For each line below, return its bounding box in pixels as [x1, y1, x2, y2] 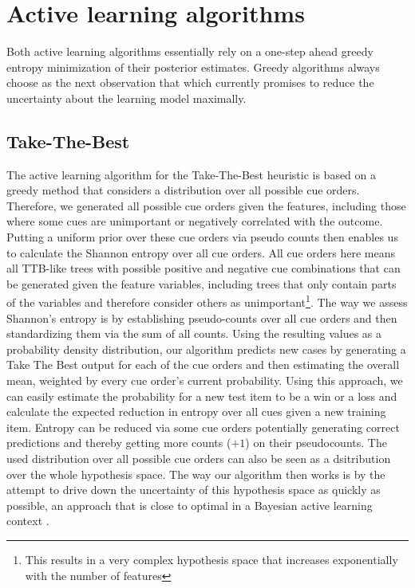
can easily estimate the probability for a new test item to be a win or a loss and [6, 387, 397, 404]
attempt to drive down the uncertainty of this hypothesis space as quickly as [6, 481, 381, 498]
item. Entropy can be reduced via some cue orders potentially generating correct [6, 418, 400, 435]
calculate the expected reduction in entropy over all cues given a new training [6, 403, 386, 420]
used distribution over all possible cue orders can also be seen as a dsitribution [6, 450, 391, 467]
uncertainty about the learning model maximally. [6, 89, 247, 106]
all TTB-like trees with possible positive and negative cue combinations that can [6, 260, 401, 276]
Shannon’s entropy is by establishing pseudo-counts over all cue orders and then [6, 309, 397, 326]
